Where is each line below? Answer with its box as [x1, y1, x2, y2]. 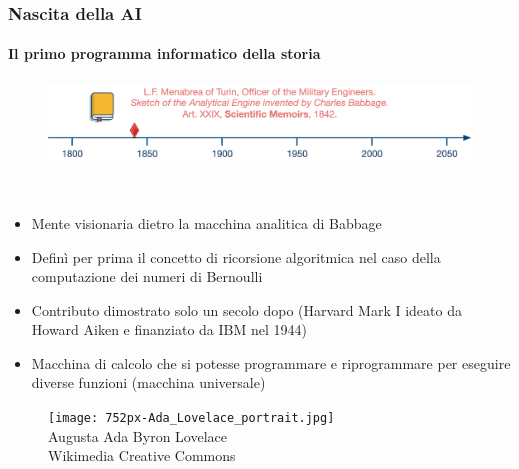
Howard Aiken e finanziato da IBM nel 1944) [31, 319, 307, 340]
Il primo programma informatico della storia [8, 43, 321, 64]
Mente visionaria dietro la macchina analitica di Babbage [31, 212, 382, 233]
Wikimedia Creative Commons [48, 445, 236, 466]
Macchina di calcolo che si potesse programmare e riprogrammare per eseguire [31, 352, 511, 373]
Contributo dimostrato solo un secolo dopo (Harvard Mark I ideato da [31, 299, 462, 320]
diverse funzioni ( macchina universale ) [31, 372, 266, 393]
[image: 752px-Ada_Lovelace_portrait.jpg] [48, 411, 335, 426]
